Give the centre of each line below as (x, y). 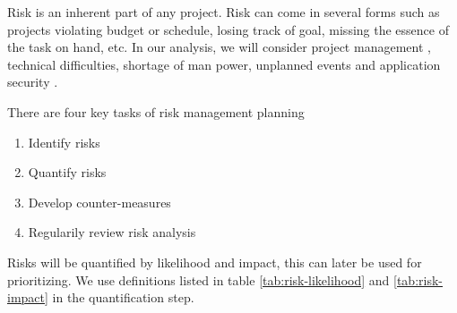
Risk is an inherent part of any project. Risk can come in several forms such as (224, 12)
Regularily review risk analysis (112, 232)
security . (33, 82)
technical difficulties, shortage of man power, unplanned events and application (224, 64)
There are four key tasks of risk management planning (156, 111)
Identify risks (64, 142)
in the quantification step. (123, 297)
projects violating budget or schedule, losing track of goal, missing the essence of (228, 29)
